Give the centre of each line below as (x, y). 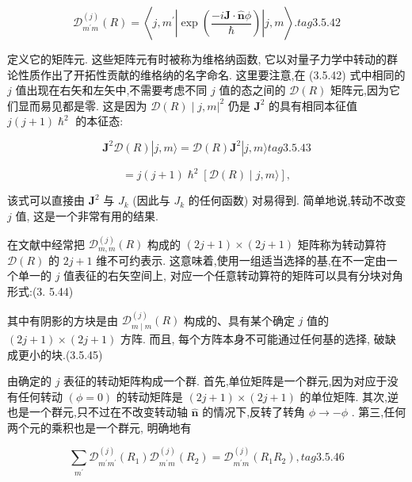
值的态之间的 (252, 90)
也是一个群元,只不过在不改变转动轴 (97, 412)
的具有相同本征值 (313, 105)
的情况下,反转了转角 (254, 412)
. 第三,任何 (379, 412)
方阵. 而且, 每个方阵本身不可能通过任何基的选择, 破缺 (258, 338)
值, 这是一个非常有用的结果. (87, 216)
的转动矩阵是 (149, 396)
